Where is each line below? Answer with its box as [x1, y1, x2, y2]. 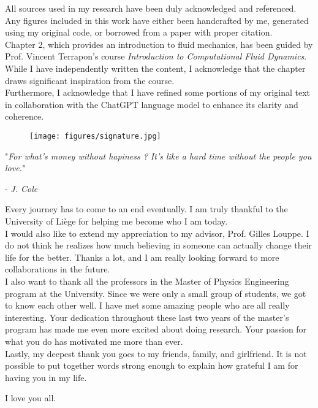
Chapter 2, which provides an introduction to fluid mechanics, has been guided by [5, 37, 313, 50]
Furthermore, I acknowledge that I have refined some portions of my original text [5, 86, 310, 99]
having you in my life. [5, 371, 87, 383]
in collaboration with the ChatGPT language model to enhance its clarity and [5, 98, 298, 110]
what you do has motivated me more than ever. [5, 334, 183, 347]
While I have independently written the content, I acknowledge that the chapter [5, 61, 306, 74]
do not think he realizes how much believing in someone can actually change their [5, 239, 312, 252]
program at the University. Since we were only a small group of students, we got [5, 287, 306, 299]
